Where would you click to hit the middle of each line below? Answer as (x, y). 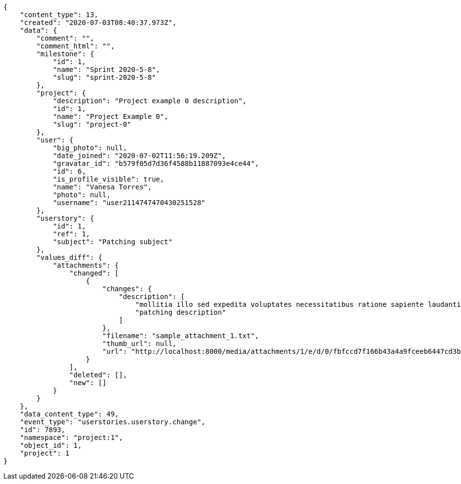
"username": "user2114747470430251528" (129, 203)
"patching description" (181, 312)
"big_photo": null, (90, 148)
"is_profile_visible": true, (109, 179)
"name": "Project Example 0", (111, 116)
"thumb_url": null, (140, 344)
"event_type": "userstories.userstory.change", (113, 422)
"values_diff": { (69, 257)
